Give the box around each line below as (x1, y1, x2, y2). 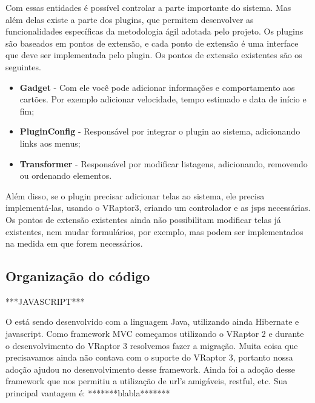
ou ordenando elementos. (19, 169, 112, 182)
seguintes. (5, 60, 41, 73)
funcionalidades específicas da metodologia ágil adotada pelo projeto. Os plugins (5, 25, 303, 38)
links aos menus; (19, 136, 81, 149)
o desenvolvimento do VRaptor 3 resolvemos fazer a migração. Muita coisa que (5, 339, 298, 351)
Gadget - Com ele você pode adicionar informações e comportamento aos (19, 81, 295, 93)
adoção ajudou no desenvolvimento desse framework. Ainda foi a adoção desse (5, 362, 295, 375)
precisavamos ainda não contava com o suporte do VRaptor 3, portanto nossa (5, 351, 293, 364)
